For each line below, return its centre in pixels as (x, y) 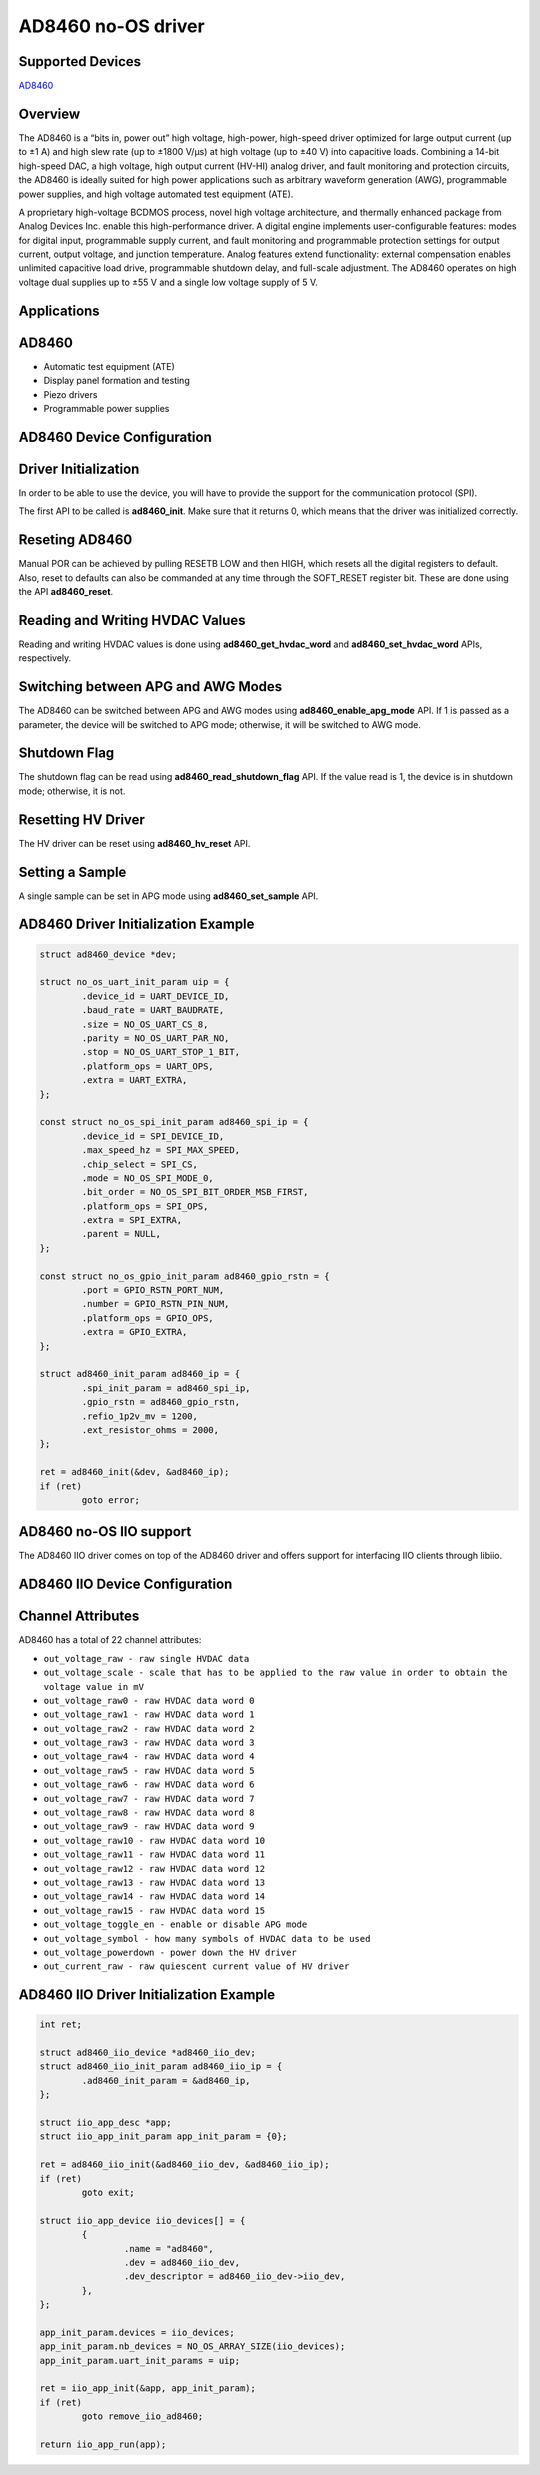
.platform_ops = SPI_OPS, (145, 1206)
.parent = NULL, (121, 1234)
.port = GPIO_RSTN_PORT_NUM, (153, 1290)
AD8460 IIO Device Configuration (125, 1584)
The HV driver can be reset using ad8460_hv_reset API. (134, 843)
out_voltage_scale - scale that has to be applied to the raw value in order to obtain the (275, 1673)
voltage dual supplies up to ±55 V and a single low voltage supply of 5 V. (168, 282)
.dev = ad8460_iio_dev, (181, 2262)
